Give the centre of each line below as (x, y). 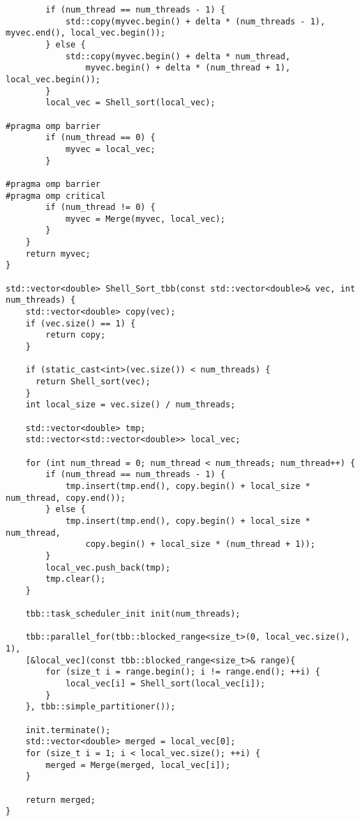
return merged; (60, 800)
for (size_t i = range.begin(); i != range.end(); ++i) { (183, 672)
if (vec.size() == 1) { (81, 323)
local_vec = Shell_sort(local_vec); (130, 103)
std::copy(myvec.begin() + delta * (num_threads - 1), (195, 21)
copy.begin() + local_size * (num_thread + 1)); (200, 544)
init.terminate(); (68, 730)
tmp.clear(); (76, 579)
